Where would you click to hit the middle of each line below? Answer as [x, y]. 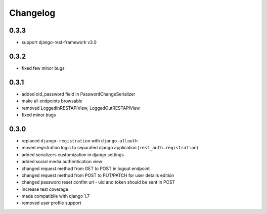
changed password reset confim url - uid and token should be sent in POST [98, 182]
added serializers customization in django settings [73, 154]
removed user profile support [51, 203]
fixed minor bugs [39, 115]
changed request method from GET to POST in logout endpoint [86, 169]
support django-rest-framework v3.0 [59, 43]
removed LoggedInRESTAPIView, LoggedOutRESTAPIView [81, 108]
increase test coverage [45, 189]
